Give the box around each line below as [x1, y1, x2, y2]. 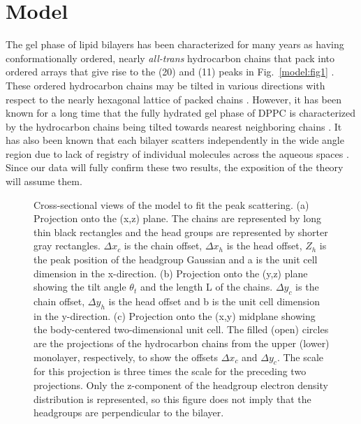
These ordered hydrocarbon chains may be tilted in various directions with [6, 78, 325, 92]
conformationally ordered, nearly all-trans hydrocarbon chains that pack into [6, 50, 335, 65]
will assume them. [6, 174, 82, 189]
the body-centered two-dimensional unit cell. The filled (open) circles [34, 322, 329, 337]
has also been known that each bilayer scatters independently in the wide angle [6, 133, 344, 147]
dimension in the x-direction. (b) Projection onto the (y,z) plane [34, 265, 308, 280]
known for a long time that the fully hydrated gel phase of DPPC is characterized [6, 105, 356, 120]
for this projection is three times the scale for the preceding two [34, 364, 307, 379]
